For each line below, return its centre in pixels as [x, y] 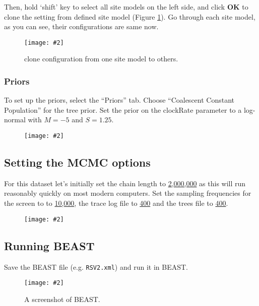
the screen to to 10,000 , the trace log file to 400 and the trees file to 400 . [116, 203]
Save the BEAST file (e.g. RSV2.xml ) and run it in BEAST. [96, 266]
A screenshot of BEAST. [62, 299]
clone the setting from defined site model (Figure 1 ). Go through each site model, [130, 16]
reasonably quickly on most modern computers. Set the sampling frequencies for [128, 193]
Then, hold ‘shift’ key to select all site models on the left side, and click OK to [126, 7]
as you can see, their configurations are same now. [81, 26]
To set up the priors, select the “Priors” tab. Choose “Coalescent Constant [119, 100]
